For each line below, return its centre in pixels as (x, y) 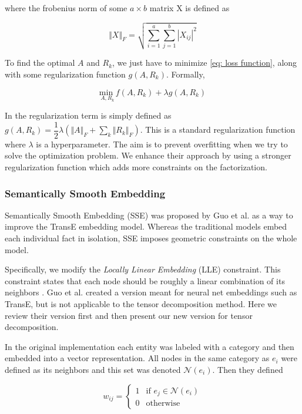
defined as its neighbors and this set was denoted (93, 369)
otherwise (163, 404)
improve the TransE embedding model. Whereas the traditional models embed (146, 226)
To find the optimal (40, 63)
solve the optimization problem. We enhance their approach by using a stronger (148, 155)
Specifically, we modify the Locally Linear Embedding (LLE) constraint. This (143, 269)
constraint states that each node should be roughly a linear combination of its (145, 280)
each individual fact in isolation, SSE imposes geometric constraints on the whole (151, 238)
